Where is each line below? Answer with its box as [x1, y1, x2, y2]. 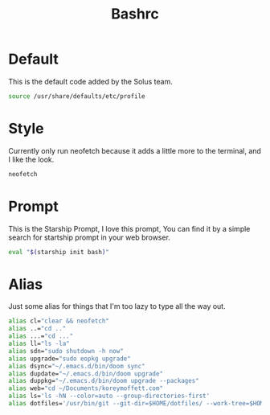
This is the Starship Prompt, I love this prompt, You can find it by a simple [8, 224, 251, 233]
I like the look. [8, 154, 55, 164]
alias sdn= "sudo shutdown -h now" [8, 347, 125, 355]
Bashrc [111, 5, 159, 23]
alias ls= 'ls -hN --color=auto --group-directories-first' [8, 392, 211, 401]
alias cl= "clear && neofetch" [8, 317, 110, 326]
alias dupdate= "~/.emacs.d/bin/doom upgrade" [8, 369, 163, 378]
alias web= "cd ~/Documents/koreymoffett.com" [8, 384, 163, 392]
